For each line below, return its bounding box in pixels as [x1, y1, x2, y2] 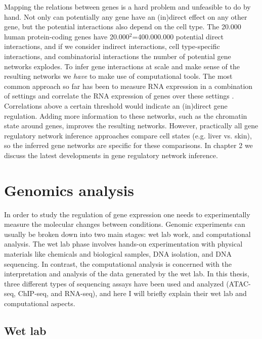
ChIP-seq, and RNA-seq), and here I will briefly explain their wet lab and [18, 288, 247, 299]
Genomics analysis [4, 179, 135, 200]
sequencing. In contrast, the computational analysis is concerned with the [4, 258, 232, 269]
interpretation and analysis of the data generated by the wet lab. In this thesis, [4, 268, 249, 279]
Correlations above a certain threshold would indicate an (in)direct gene [4, 100, 228, 111]
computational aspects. [4, 298, 75, 308]
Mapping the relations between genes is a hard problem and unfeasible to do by [4, 2, 251, 12]
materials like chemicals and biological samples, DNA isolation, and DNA [4, 249, 232, 259]
